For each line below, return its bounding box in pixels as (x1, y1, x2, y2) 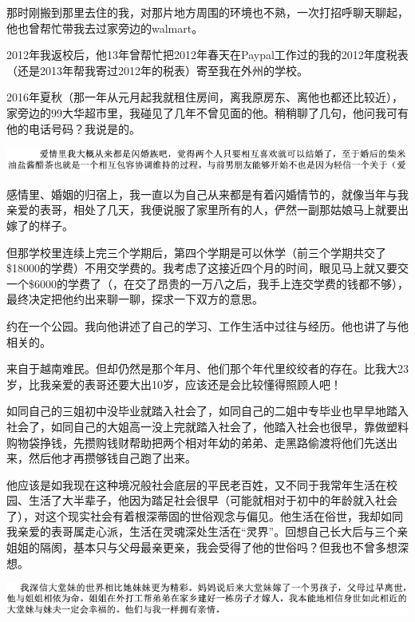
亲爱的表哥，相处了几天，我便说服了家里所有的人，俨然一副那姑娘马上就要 (6, 201, 397, 218)
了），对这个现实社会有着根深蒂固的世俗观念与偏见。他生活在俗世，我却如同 (6, 507, 403, 524)
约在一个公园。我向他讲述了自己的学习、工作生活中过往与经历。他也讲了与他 (6, 317, 409, 334)
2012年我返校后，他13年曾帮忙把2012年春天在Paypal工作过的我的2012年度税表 (6, 46, 409, 63)
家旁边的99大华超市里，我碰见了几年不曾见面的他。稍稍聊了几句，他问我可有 (6, 104, 409, 121)
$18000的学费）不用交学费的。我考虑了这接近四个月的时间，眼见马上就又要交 (6, 259, 409, 276)
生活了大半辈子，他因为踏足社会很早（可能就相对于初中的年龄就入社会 (28, 492, 397, 509)
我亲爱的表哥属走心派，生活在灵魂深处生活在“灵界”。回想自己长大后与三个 (6, 523, 397, 540)
